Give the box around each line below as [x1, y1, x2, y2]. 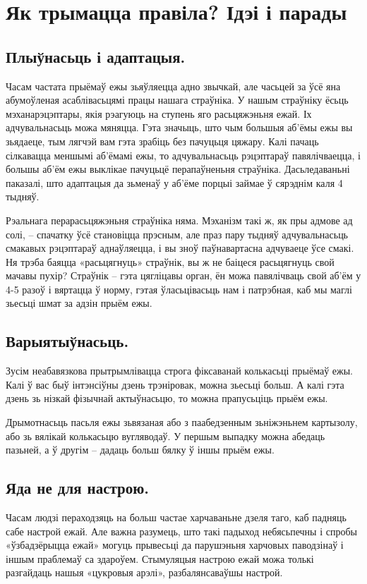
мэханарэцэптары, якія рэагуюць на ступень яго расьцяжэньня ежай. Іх [6, 106, 312, 121]
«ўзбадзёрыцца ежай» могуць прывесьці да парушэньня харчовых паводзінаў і [6, 537, 344, 552]
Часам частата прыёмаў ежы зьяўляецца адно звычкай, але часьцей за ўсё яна [6, 78, 341, 93]
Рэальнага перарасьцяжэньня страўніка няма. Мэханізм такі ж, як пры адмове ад [6, 212, 353, 227]
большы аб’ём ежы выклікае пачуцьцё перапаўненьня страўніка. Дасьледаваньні [6, 162, 350, 176]
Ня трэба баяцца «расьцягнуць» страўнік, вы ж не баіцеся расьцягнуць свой [6, 254, 335, 269]
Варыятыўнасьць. [6, 330, 129, 352]
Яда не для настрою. [6, 477, 150, 499]
